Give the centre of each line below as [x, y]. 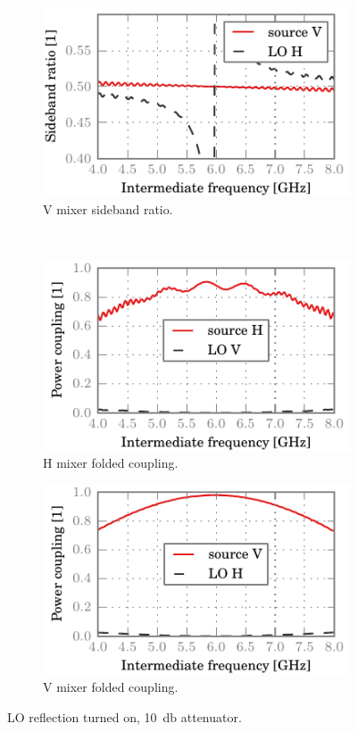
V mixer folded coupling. [111, 686]
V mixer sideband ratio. [108, 209]
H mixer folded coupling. [111, 463]
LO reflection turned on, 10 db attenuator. [125, 716]
